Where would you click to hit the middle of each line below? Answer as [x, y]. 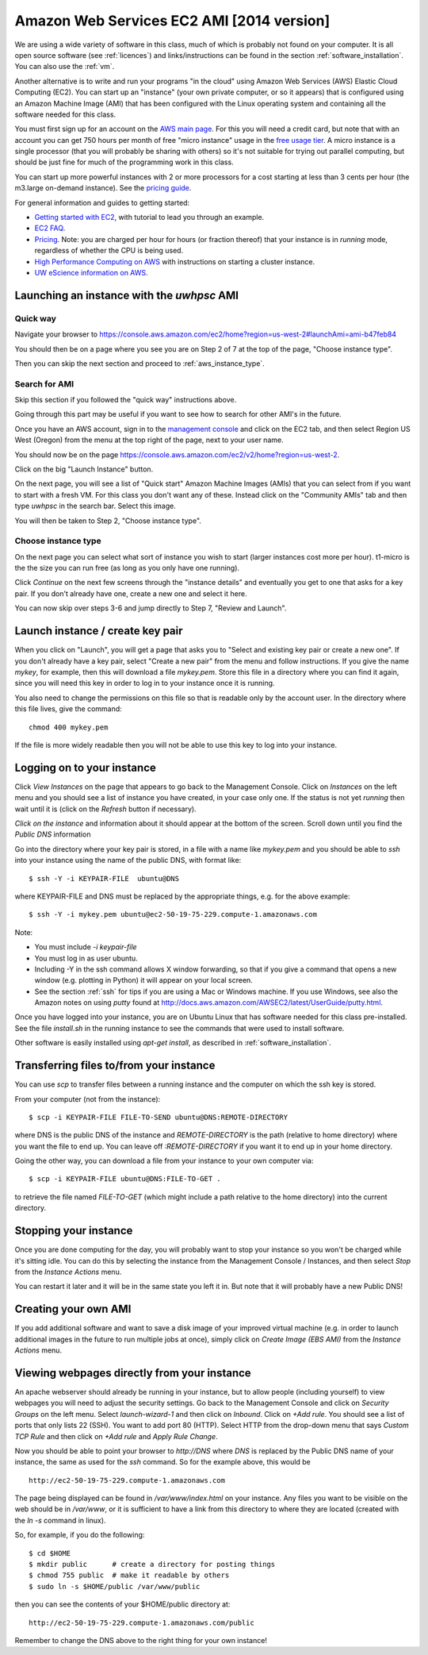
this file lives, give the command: [68, 709]
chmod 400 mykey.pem [69, 727]
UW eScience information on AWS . [91, 272]
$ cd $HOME [50, 1553]
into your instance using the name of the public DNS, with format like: [128, 860]
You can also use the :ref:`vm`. [65, 67]
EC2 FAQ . [50, 228]
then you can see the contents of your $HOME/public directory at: [122, 1604]
